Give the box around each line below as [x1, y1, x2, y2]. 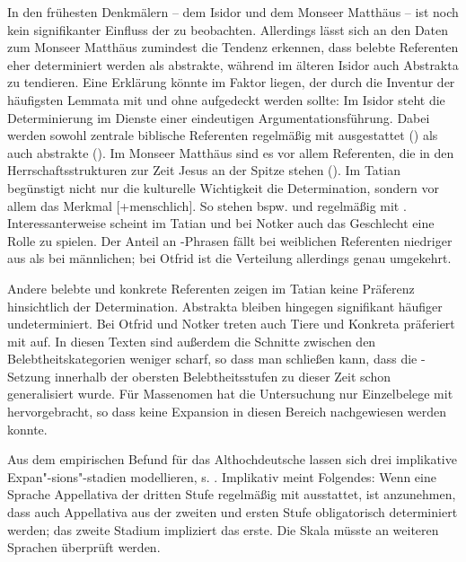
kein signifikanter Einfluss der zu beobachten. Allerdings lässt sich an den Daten [7, 20, 449, 39]
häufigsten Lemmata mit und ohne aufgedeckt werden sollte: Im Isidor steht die [7, 90, 445, 109]
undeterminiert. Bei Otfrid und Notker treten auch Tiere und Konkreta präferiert [7, 314, 455, 333]
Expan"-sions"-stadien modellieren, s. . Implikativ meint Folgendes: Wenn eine [7, 467, 436, 486]
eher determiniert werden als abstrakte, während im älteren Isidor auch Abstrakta [7, 55, 459, 74]
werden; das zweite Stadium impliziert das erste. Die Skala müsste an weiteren [7, 520, 439, 539]
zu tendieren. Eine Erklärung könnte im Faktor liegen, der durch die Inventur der [7, 73, 455, 92]
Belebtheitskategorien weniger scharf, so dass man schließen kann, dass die [7, 349, 418, 368]
